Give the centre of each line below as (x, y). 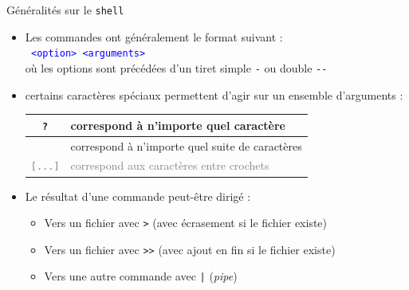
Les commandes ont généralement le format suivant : (154, 36)
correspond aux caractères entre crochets (170, 165)
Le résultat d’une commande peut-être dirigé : (138, 196)
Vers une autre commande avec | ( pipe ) (141, 276)
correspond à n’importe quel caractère (178, 125)
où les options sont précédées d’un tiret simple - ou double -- (176, 67)
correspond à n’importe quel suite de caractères (186, 145)
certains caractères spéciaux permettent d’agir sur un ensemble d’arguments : (214, 94)
